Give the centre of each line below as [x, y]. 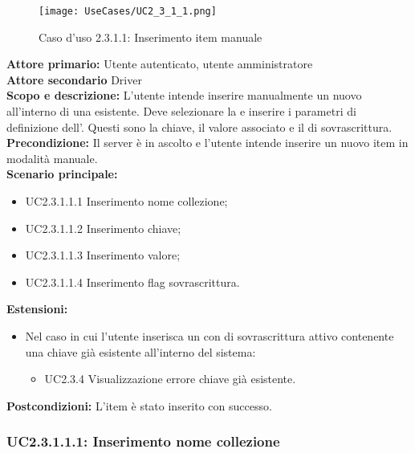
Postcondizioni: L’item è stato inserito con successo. [139, 405]
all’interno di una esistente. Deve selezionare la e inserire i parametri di [181, 111]
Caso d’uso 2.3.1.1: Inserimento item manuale [151, 37]
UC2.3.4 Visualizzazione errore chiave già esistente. [170, 379]
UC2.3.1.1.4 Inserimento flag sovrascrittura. [132, 282]
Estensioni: [37, 309]
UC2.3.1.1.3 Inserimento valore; [103, 255]
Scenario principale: [62, 174]
